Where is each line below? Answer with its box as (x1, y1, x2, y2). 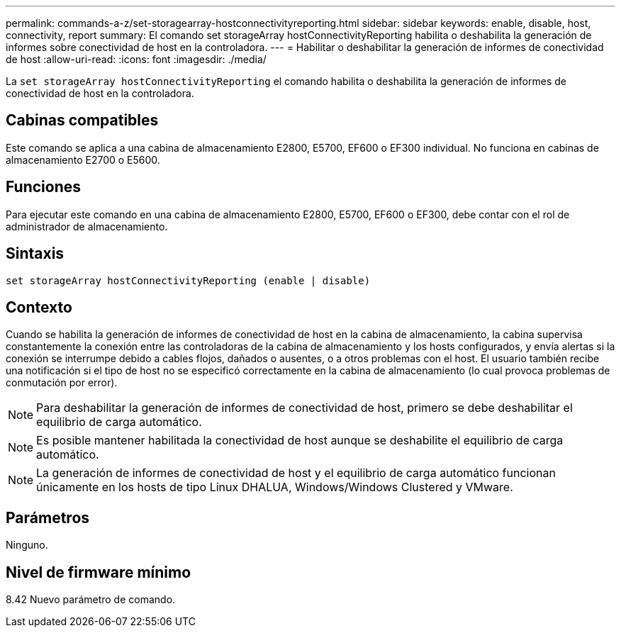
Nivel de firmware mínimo (6, 563, 191, 581)
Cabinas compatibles (6, 111, 159, 130)
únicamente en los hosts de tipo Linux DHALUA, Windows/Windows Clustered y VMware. (36, 480, 513, 495)
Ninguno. (6, 539, 48, 551)
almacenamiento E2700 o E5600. (6, 153, 160, 166)
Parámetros (6, 508, 90, 527)
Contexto (6, 298, 72, 316)
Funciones (6, 178, 82, 196)
